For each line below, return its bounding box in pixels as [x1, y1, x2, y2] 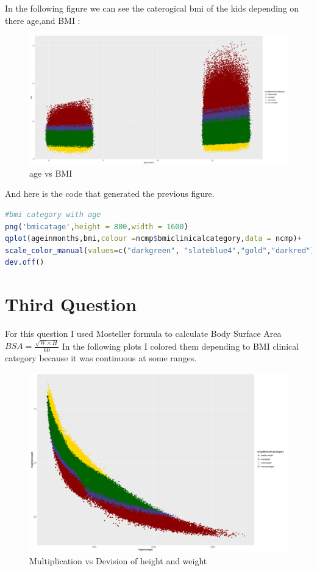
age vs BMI [29, 166, 73, 179]
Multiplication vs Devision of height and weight [29, 554, 207, 567]
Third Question [5, 292, 137, 317]
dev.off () [5, 258, 45, 267]
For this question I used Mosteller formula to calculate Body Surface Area [5, 327, 282, 340]
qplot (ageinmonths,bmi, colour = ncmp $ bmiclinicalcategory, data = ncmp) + [5, 234, 302, 243]
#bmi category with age [5, 210, 101, 219]
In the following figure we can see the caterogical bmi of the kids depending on [5, 2, 299, 14]
